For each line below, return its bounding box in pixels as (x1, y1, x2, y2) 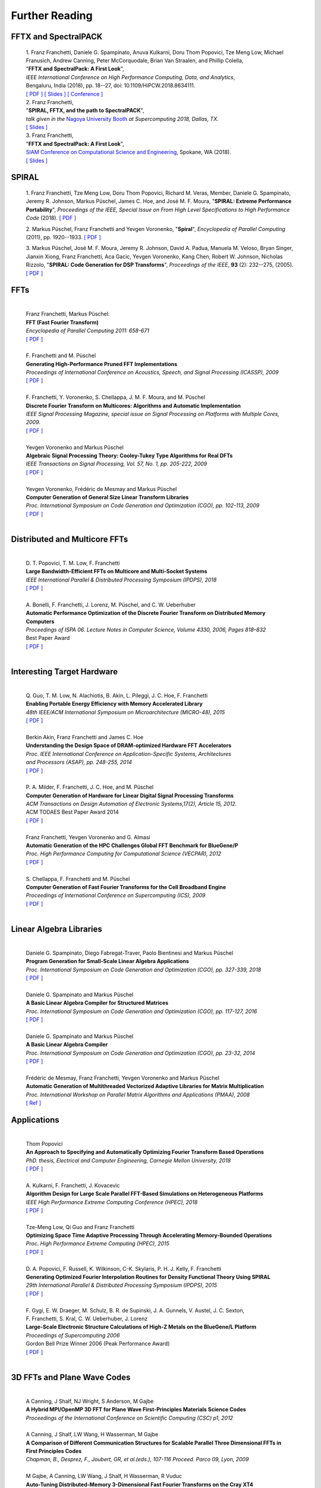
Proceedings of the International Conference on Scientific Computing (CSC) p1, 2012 (26, 1414, 234, 1421)
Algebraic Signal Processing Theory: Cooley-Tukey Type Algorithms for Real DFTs (26, 452, 233, 459)
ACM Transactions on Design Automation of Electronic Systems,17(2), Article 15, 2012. (26, 801, 237, 808)
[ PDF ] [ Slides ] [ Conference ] (26, 90, 103, 98)
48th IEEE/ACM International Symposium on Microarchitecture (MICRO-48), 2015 (26, 708, 225, 715)
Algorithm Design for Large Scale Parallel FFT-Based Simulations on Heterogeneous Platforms (26, 1190, 264, 1198)
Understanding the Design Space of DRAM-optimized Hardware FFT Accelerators (26, 742, 232, 749)
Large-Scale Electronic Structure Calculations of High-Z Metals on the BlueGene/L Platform (26, 1323, 257, 1330)
